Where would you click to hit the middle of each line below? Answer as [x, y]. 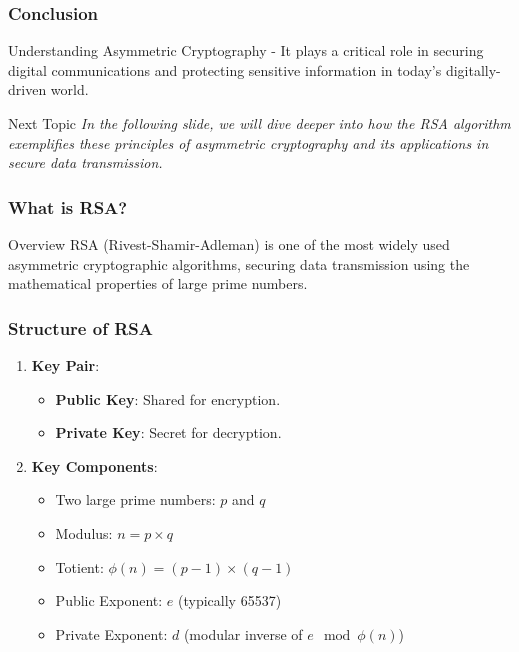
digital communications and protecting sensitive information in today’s [225, 69]
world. [69, 89]
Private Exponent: [111, 633]
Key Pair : [65, 365]
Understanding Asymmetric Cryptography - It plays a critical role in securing [246, 50]
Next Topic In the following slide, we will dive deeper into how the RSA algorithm [259, 123]
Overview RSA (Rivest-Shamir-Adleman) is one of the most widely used [229, 244]
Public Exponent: [109, 600]
